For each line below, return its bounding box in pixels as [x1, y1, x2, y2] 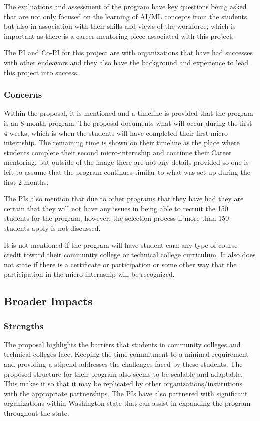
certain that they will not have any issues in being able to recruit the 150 [4, 203, 228, 213]
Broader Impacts [4, 293, 93, 309]
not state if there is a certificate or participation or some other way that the [4, 259, 237, 269]
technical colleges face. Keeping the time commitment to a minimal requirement [4, 349, 249, 359]
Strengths [4, 319, 44, 332]
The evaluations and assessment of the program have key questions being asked [4, 1, 247, 11]
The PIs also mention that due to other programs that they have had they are [4, 193, 244, 204]
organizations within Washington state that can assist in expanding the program [4, 398, 251, 408]
